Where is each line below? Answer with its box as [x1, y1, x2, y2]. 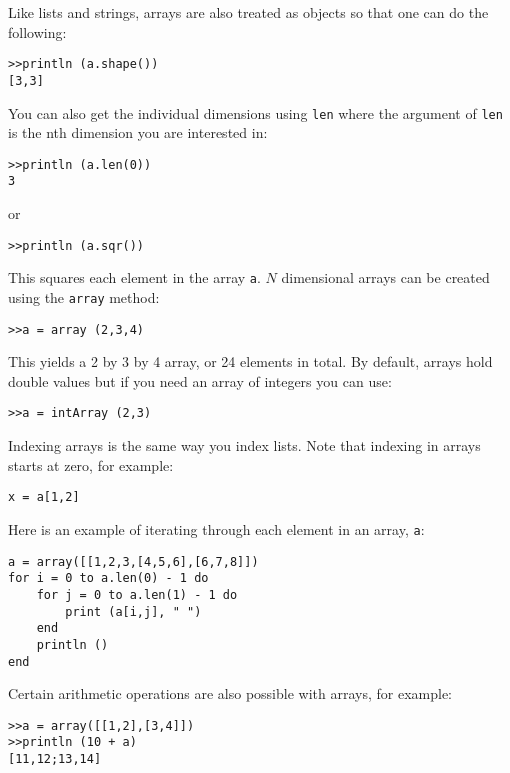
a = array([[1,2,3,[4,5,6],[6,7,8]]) [8, 554, 259, 569]
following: [8, 21, 67, 42]
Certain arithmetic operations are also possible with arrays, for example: [8, 683, 452, 704]
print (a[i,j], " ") [65, 604, 202, 619]
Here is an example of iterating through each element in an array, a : [8, 518, 425, 539]
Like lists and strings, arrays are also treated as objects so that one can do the [8, 2, 489, 22]
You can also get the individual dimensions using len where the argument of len [8, 102, 503, 123]
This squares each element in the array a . [8, 267, 261, 288]
